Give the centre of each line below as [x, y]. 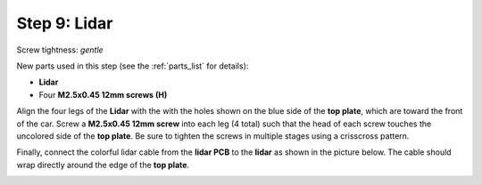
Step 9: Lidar [65, 23]
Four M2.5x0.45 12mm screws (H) [103, 94]
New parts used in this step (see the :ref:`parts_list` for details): [133, 66]
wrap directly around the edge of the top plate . [103, 165]
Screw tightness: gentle [60, 50]
